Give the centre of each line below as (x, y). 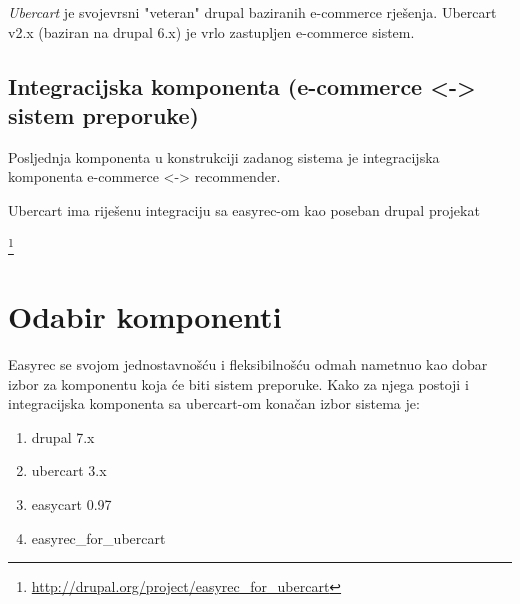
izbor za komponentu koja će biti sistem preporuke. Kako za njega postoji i (238, 383)
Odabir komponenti (145, 316)
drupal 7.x (63, 436)
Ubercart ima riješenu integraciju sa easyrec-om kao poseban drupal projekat (244, 209)
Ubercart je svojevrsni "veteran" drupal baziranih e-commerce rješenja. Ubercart (252, 12)
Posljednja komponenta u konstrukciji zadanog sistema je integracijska (224, 156)
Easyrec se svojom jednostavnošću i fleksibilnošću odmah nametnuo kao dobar (248, 363)
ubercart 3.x (69, 470)
